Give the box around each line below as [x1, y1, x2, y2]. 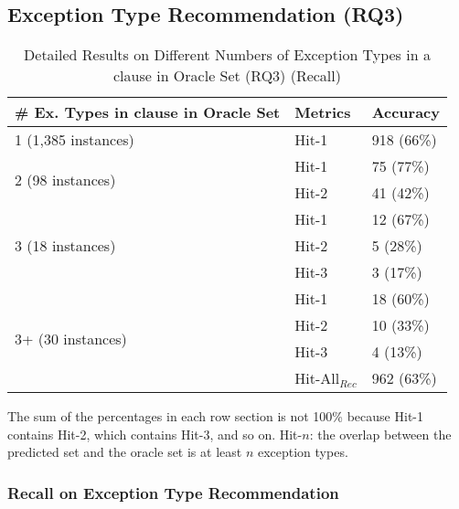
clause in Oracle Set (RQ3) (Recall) [113, 65, 341, 87]
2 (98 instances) [15, 168, 116, 190]
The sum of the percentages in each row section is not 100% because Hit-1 [7, 407, 423, 426]
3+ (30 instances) [15, 327, 127, 349]
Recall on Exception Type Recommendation [7, 481, 339, 504]
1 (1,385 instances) [15, 129, 134, 151]
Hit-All [294, 367, 340, 389]
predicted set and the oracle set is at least [7, 442, 242, 461]
